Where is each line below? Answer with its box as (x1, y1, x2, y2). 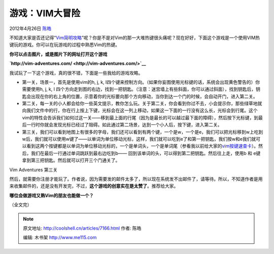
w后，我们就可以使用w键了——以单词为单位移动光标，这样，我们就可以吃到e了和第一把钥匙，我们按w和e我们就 (22, 136, 256, 142)
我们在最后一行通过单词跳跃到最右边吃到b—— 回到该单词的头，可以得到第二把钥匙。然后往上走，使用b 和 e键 (30, 150, 261, 156)
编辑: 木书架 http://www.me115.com (23, 234, 97, 241)
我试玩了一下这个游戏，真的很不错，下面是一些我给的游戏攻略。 (9, 70, 143, 76)
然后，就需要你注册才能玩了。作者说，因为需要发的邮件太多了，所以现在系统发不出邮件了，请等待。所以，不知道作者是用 (9, 176, 263, 182)
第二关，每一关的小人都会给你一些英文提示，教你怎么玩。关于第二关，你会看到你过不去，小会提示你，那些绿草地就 (22, 101, 262, 107)
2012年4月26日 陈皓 (9, 25, 52, 31)
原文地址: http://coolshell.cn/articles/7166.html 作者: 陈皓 (23, 225, 142, 231)
